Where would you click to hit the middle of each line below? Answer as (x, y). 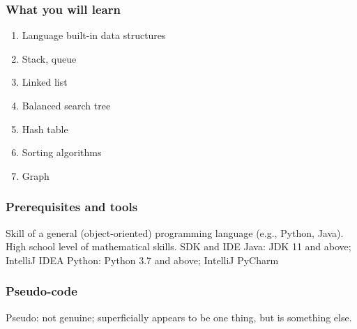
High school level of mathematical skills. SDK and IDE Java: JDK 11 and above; (178, 246)
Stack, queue (49, 58)
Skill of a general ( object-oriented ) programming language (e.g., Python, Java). (175, 232)
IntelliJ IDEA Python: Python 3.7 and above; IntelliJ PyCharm (142, 260)
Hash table (45, 129)
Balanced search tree (66, 105)
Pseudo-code (41, 291)
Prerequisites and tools (72, 207)
